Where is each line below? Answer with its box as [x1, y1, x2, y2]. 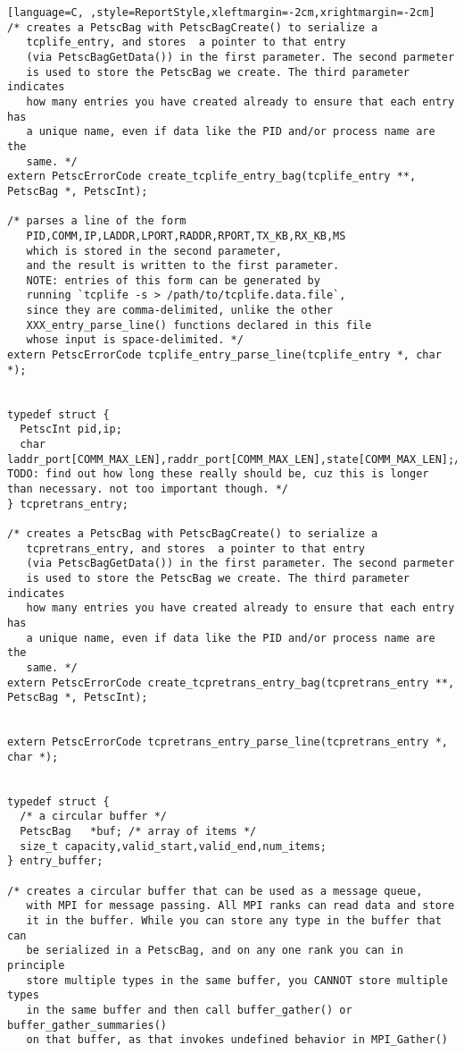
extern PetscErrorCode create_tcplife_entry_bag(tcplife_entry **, [7, 170, 417, 183]
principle [7, 959, 65, 972]
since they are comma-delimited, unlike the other [26, 304, 334, 317]
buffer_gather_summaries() [7, 1018, 167, 1032]
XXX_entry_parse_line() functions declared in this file [26, 318, 372, 332]
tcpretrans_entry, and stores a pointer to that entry [26, 542, 365, 555]
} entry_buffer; [7, 855, 104, 868]
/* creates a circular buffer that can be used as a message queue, [7, 884, 423, 897]
